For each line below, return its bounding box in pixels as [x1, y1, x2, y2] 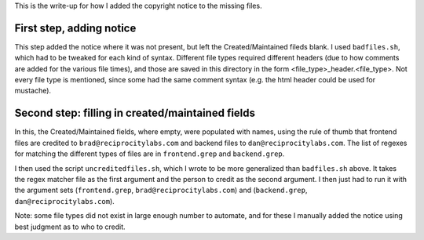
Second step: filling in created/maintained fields [14, 107, 255, 120]
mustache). [14, 86, 51, 96]
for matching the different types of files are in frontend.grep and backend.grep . [14, 149, 285, 158]
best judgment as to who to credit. [14, 222, 126, 231]
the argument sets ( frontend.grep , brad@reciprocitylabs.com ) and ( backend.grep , [14, 185, 308, 195]
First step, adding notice [14, 21, 137, 35]
